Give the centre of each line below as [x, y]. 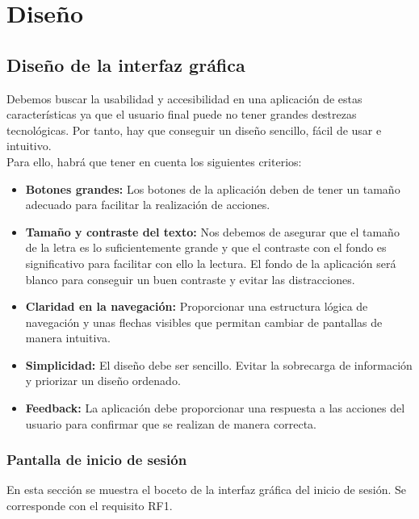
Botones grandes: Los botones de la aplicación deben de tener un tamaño [213, 188]
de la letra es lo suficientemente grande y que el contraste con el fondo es [206, 247]
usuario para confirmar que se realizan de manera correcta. [171, 423]
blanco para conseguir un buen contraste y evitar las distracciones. [190, 279]
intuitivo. [29, 146]
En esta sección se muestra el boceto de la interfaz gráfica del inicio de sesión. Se [206, 490]
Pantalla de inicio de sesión [97, 460]
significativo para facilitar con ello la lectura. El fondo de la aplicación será [211, 263]
